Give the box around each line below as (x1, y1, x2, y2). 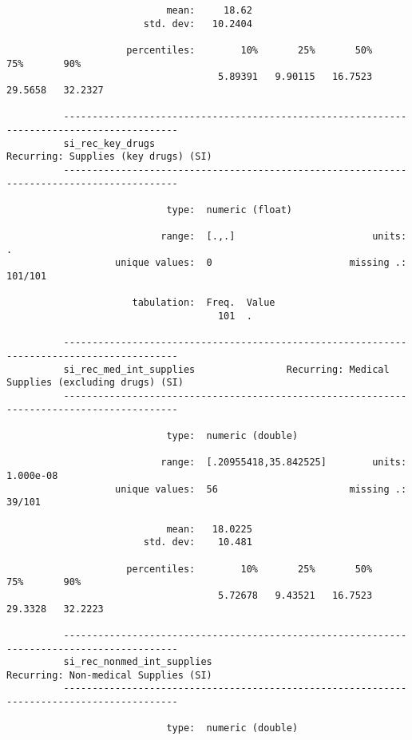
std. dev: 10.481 (143, 536, 252, 548)
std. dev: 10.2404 (143, 18, 252, 30)
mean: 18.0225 (166, 523, 252, 535)
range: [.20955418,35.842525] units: (160, 457, 407, 469)
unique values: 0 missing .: (115, 257, 407, 269)
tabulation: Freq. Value (132, 297, 275, 309)
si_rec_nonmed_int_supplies (63, 656, 212, 668)
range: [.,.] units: (160, 231, 407, 243)
